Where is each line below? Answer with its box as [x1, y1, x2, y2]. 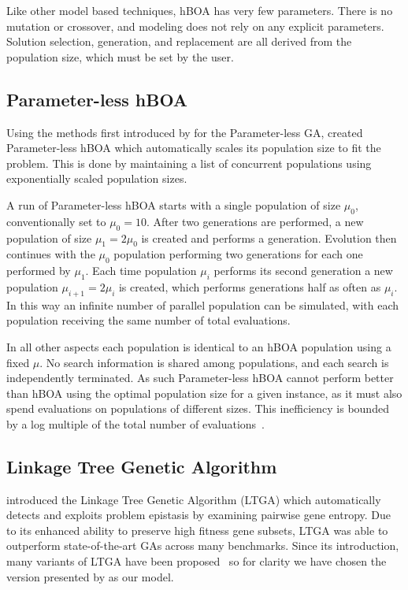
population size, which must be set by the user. [6, 48, 234, 65]
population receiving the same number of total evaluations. [6, 312, 291, 328]
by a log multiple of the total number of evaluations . [6, 415, 265, 432]
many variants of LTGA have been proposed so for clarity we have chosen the [6, 553, 387, 570]
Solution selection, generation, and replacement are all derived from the [6, 33, 352, 50]
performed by [6, 262, 71, 279]
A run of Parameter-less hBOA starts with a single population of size [6, 196, 341, 213]
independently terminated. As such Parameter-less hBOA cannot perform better [6, 369, 394, 386]
